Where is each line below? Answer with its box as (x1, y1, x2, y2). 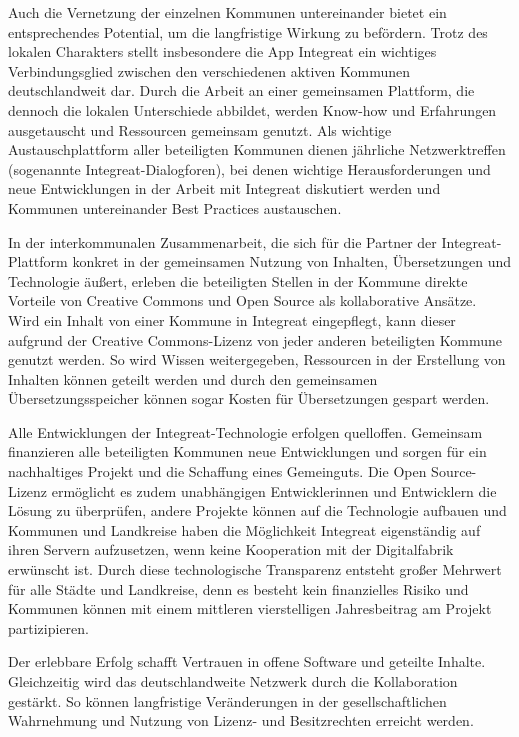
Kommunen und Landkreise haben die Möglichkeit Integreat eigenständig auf (8, 519, 481, 540)
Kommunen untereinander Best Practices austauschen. (8, 197, 342, 218)
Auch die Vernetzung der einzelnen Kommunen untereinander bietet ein (8, 2, 447, 22)
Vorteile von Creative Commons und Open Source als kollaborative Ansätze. (8, 290, 477, 311)
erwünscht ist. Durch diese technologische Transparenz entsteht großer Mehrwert (8, 559, 502, 580)
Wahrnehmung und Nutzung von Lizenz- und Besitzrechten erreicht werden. (8, 710, 474, 731)
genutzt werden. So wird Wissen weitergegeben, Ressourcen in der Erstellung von (8, 349, 506, 370)
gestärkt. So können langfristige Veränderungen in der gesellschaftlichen (8, 690, 447, 711)
